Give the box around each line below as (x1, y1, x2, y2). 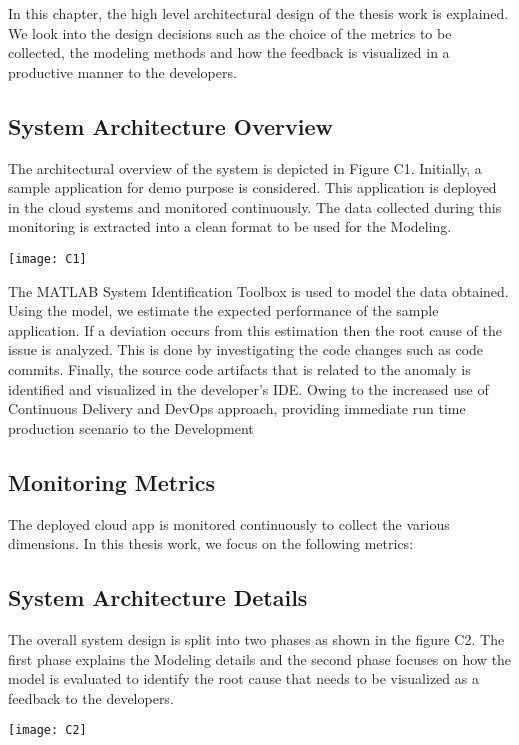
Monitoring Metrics (8, 466, 216, 497)
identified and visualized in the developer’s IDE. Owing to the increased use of (8, 378, 489, 399)
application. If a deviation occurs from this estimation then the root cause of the (8, 319, 502, 340)
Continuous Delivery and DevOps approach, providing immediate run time (8, 398, 466, 419)
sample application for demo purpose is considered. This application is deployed (8, 177, 497, 198)
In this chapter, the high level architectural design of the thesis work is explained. (8, 3, 509, 23)
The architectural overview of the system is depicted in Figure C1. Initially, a (8, 157, 482, 178)
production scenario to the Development (8, 417, 254, 438)
